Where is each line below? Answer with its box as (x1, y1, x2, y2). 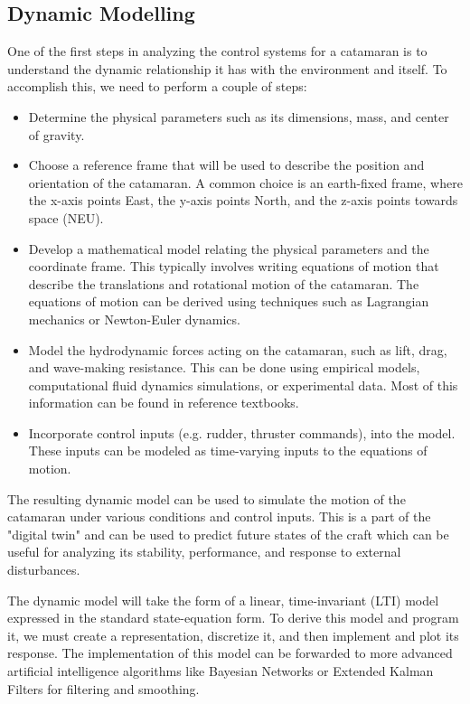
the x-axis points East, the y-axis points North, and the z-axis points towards (28, 191, 458, 210)
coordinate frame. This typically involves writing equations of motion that (28, 257, 439, 276)
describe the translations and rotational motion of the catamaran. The (28, 274, 419, 293)
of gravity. (28, 125, 85, 144)
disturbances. (7, 560, 80, 579)
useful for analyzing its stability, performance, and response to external (7, 542, 401, 561)
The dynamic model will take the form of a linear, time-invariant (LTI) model (7, 590, 439, 609)
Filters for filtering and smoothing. (7, 679, 200, 698)
